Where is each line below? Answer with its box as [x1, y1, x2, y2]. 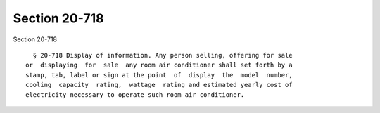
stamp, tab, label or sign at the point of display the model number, [25, 71, 293, 79]
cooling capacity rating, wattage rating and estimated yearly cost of [25, 81, 293, 89]
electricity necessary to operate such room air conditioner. [25, 91, 245, 98]
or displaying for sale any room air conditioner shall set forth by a [25, 61, 293, 69]
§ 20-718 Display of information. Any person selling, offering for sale [32, 51, 293, 59]
